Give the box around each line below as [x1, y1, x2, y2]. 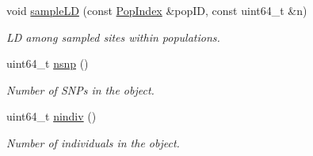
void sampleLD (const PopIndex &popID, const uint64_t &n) [6, 2, 307, 18]
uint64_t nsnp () [6, 55, 89, 72]
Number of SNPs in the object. [6, 81, 155, 98]
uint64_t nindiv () [6, 108, 97, 124]
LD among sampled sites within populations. [6, 28, 220, 45]
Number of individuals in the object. [6, 134, 180, 150]
